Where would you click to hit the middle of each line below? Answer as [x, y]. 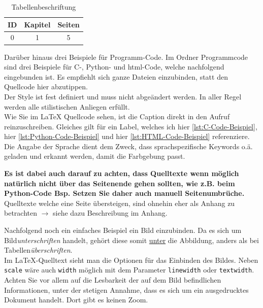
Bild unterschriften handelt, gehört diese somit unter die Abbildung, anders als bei [131, 240]
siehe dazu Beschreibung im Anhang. [110, 213]
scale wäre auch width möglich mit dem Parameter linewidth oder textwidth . [129, 270]
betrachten [21, 213]
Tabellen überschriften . [38, 250]
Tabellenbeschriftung [44, 7]
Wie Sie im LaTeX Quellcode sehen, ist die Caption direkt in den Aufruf [117, 116]
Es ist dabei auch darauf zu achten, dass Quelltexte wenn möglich [122, 173]
